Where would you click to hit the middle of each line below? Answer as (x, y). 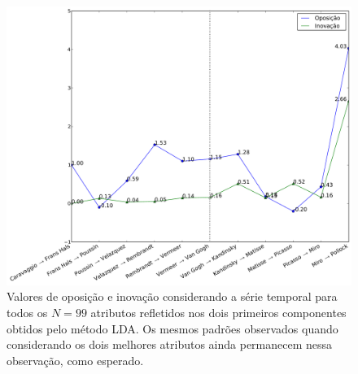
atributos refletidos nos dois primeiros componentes (218, 313)
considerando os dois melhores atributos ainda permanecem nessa (170, 344)
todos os (27, 313)
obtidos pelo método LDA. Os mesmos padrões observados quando (172, 328)
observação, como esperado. (75, 360)
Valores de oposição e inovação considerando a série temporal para (172, 296)
